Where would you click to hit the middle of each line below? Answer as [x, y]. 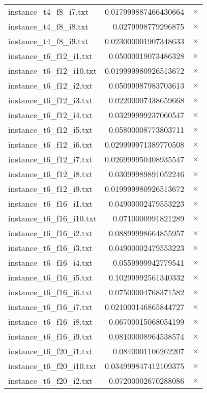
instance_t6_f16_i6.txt [50, 292]
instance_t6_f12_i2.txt [50, 85]
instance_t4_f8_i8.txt [48, 26]
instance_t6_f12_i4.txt [50, 115]
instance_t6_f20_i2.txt [50, 381]
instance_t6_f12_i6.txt [50, 144]
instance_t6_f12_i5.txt [50, 130]
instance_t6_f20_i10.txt [52, 366]
